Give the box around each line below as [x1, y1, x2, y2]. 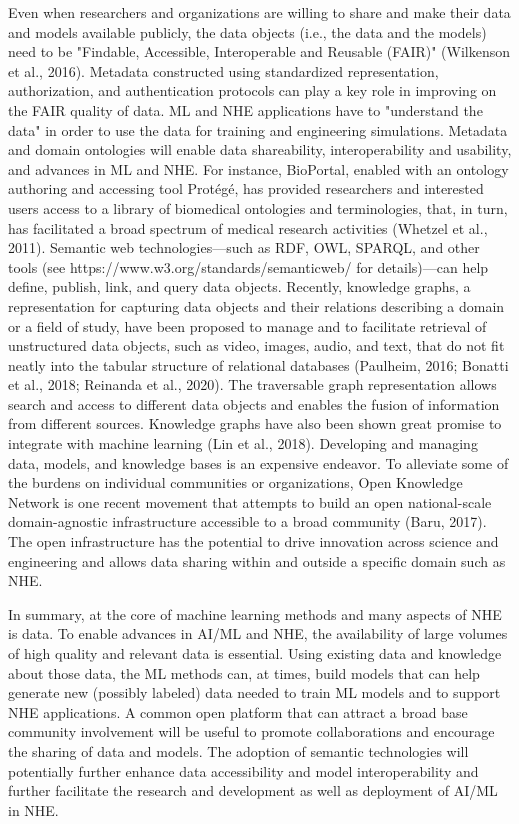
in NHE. [8, 799, 59, 820]
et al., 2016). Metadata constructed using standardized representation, [8, 60, 439, 81]
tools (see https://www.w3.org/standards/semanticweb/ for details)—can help [8, 256, 489, 277]
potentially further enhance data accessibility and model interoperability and [8, 760, 479, 781]
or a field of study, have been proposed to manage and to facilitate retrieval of [8, 315, 487, 336]
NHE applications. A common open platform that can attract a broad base [8, 701, 468, 722]
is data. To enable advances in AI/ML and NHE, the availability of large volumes [8, 623, 508, 644]
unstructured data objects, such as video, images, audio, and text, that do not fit [8, 335, 505, 356]
